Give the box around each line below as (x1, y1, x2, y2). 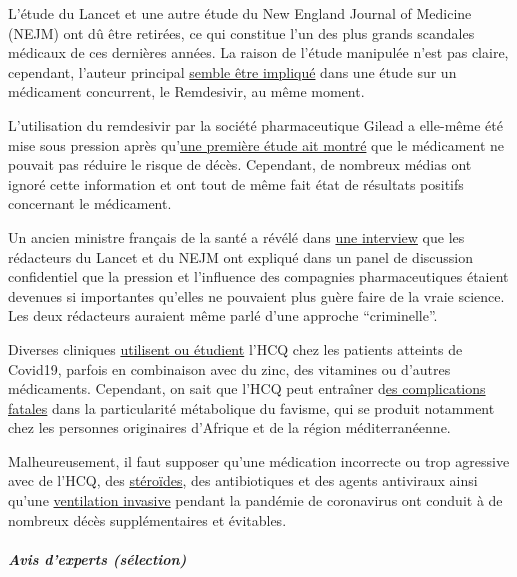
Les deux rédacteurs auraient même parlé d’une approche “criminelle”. (8, 305, 438, 326)
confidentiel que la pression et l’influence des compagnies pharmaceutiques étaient (8, 266, 509, 287)
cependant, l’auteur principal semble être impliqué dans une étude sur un (8, 61, 457, 82)
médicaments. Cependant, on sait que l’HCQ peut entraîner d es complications (8, 378, 486, 399)
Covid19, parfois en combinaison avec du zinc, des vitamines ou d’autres (8, 358, 451, 379)
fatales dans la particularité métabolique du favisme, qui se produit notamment (8, 397, 495, 418)
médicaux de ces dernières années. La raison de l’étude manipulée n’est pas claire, (8, 42, 509, 63)
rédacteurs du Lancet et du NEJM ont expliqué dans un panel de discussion (8, 246, 474, 267)
